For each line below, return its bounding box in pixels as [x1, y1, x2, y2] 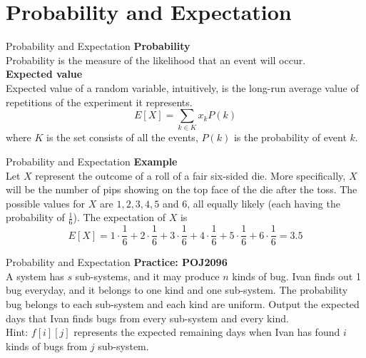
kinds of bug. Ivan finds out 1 [232, 268, 361, 283]
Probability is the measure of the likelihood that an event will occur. [6, 52, 306, 67]
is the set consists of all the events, [46, 130, 198, 145]
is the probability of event [233, 130, 347, 145]
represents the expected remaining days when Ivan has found [73, 324, 340, 339]
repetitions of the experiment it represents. [6, 94, 193, 109]
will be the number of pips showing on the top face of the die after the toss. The [6, 182, 357, 197]
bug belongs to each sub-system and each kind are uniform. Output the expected [6, 297, 360, 312]
